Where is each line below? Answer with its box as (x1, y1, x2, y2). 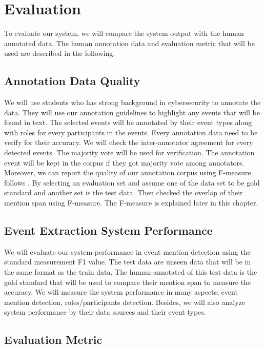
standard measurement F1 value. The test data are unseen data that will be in (4, 256, 251, 267)
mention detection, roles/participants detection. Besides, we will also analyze (4, 296, 246, 307)
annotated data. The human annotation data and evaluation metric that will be (4, 37, 255, 48)
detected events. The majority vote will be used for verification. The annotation (4, 147, 255, 158)
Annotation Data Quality (4, 73, 140, 89)
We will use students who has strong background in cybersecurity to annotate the (4, 97, 261, 108)
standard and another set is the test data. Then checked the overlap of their (4, 187, 243, 198)
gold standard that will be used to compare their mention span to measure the (4, 276, 251, 287)
